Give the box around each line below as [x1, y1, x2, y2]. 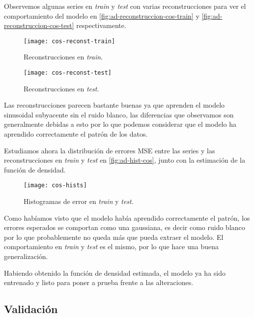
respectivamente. [76, 20, 126, 30]
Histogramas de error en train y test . [24, 196, 134, 206]
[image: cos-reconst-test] [24, 69, 112, 77]
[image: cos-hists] [24, 182, 87, 189]
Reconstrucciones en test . [24, 83, 99, 93]
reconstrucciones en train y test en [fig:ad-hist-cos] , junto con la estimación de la [4, 155, 245, 165]
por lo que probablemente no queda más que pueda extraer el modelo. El [4, 231, 224, 242]
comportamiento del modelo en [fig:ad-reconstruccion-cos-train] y [4, 10, 199, 21]
